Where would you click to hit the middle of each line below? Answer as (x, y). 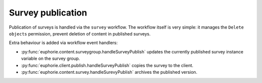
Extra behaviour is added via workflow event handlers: (63, 43)
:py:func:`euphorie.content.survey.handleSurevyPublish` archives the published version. (109, 72)
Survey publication (48, 13)
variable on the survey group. (50, 59)
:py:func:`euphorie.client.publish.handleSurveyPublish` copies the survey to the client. (107, 65)
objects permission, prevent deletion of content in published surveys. (80, 33)
